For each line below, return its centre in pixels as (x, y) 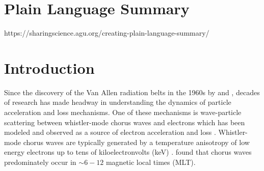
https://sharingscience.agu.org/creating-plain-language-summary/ (107, 33)
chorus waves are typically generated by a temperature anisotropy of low (136, 142)
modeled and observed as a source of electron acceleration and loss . (110, 132)
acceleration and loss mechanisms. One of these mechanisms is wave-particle (123, 112)
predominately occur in (40, 162)
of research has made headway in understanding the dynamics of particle (118, 102)
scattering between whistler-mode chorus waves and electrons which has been (125, 122)
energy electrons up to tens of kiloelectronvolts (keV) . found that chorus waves (128, 152)
